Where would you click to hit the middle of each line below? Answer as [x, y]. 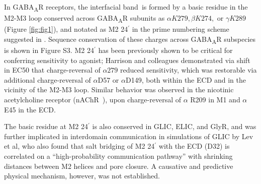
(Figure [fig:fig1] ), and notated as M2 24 [66, 29]
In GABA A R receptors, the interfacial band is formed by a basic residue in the [126, 7]
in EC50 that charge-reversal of [52, 70]
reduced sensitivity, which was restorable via [189, 70]
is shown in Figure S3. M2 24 [49, 50]
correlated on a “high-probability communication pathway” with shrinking [118, 156]
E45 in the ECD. [30, 109]
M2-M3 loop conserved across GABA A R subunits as [84, 18]
